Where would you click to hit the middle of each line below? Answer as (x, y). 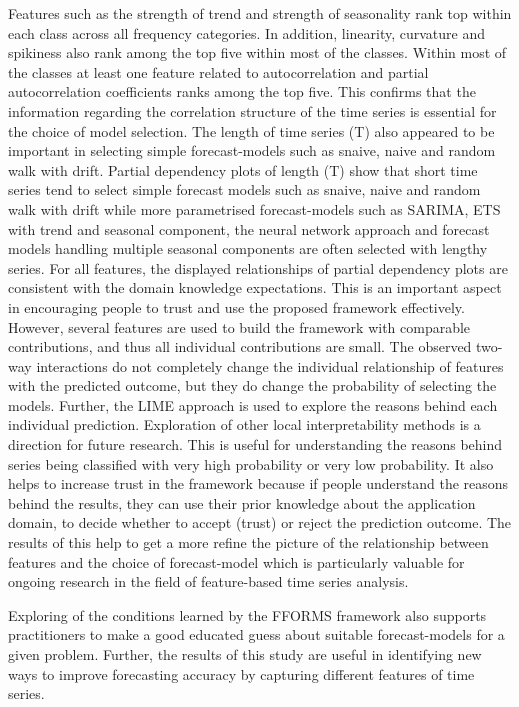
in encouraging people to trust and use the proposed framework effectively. (236, 306)
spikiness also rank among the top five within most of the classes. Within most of (257, 52)
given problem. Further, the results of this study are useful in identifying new (245, 654)
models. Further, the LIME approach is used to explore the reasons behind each (253, 404)
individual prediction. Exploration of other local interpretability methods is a (244, 424)
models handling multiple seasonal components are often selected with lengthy (248, 248)
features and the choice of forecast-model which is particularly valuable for (236, 561)
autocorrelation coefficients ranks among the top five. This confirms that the (242, 91)
